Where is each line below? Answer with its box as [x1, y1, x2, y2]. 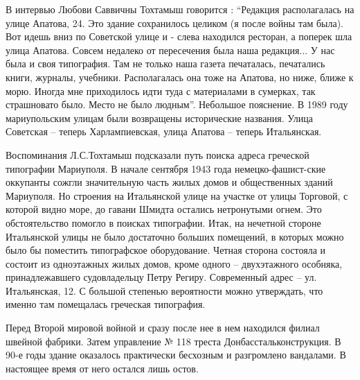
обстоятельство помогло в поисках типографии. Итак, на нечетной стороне [6, 215, 321, 230]
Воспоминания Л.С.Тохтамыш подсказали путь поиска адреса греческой [6, 147, 309, 162]
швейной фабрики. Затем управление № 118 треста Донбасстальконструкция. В [6, 334, 341, 348]
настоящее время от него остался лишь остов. [6, 361, 199, 375]
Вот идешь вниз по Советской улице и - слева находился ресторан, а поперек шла [6, 29, 352, 44]
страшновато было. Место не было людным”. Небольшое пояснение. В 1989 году [6, 97, 348, 112]
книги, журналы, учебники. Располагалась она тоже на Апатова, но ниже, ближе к [6, 69, 354, 84]
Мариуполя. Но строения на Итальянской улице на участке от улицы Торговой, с [6, 188, 348, 202]
